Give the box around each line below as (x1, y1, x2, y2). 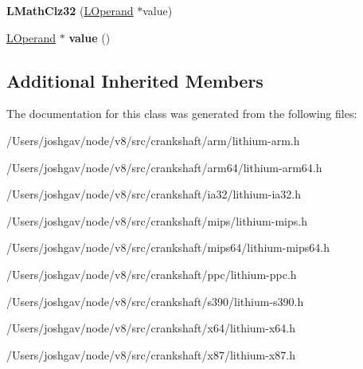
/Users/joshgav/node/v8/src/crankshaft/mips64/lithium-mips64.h (6, 239, 330, 256)
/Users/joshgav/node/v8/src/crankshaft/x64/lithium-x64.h (6, 320, 295, 336)
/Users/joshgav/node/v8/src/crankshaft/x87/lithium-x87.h (6, 346, 295, 363)
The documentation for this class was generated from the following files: (6, 105, 357, 122)
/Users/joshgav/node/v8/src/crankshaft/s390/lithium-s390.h (6, 292, 304, 309)
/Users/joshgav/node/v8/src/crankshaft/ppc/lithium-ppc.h (6, 265, 297, 282)
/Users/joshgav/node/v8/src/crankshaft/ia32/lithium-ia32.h (6, 186, 301, 202)
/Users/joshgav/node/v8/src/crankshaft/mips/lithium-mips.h (6, 212, 307, 229)
